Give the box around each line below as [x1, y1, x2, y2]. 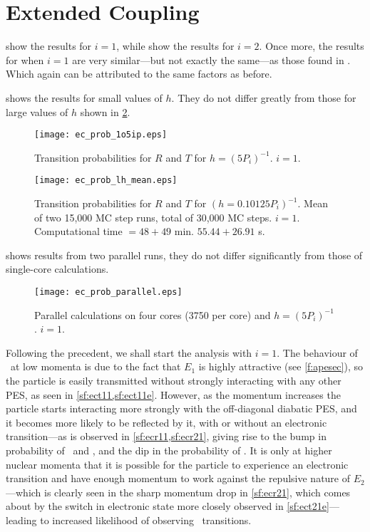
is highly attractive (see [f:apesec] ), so [198, 359, 363, 374]
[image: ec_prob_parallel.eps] [34, 286, 183, 297]
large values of [6, 104, 68, 119]
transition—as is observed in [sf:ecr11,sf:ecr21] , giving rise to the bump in [6, 429, 327, 444]
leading [6, 512, 37, 527]
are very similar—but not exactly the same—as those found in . [72, 52, 351, 67]
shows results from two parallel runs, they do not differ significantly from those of [6, 247, 363, 262]
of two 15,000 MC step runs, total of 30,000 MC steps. [34, 209, 272, 224]
